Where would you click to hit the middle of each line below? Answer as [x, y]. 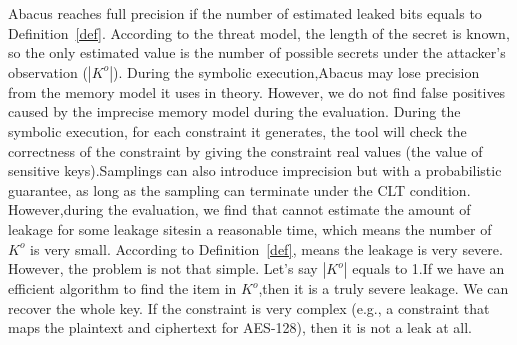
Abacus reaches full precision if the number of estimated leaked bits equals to [245, 13]
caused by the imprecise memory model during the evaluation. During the [234, 111]
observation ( [48, 71]
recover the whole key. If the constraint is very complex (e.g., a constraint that [249, 307]
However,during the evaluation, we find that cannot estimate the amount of [239, 209]
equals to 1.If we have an [428, 268]
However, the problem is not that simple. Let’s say [163, 268]
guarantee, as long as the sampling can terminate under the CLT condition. [239, 189]
